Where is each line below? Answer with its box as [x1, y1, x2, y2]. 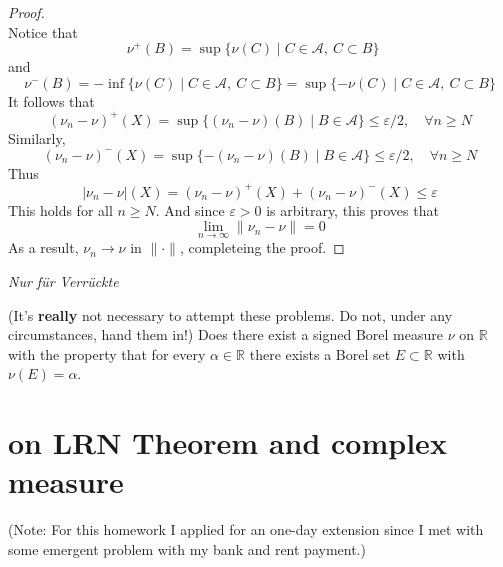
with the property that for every [8, 343, 206, 364]
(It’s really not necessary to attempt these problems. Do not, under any [8, 304, 453, 325]
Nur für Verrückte [8, 271, 119, 292]
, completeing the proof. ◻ [179, 237, 345, 258]
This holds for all [8, 199, 113, 220]
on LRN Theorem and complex [8, 422, 447, 463]
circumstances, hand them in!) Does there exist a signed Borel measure [8, 324, 443, 345]
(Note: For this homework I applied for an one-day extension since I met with [8, 519, 484, 540]
